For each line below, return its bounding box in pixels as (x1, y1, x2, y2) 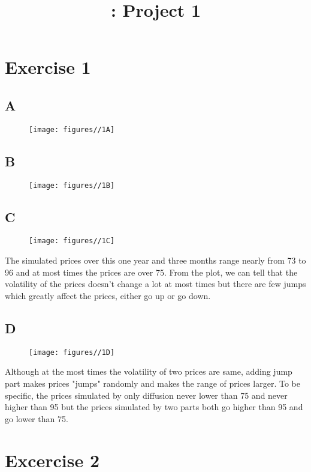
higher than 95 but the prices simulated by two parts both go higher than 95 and (5, 401, 303, 413)
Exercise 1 (5, 55, 91, 79)
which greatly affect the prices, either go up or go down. (5, 289, 211, 301)
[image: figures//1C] (29, 237, 115, 246)
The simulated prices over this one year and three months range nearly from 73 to (5, 254, 306, 267)
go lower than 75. (5, 412, 68, 425)
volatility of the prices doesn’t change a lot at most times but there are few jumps (5, 277, 306, 290)
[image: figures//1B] (29, 181, 115, 190)
